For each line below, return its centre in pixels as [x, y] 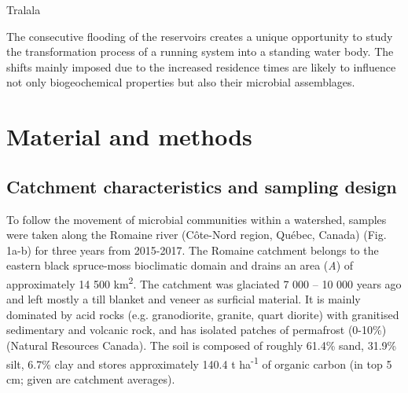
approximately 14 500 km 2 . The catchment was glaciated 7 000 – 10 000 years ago [204, 282]
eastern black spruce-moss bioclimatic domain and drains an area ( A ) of [180, 265]
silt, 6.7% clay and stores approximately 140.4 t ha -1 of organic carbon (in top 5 [199, 362]
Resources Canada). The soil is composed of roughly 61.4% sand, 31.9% [224, 345]
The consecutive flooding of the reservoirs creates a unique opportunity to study [200, 36]
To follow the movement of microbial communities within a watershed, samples [197, 219]
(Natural [27, 345]
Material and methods [129, 136]
